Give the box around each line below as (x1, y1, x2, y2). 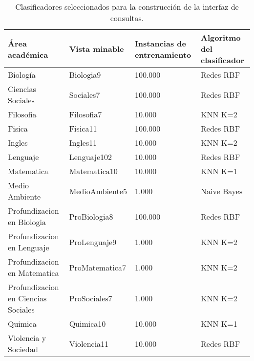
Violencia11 (69, 338, 109, 349)
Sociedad (8, 343, 38, 355)
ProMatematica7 (69, 261, 126, 273)
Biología (8, 69, 36, 80)
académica (8, 48, 48, 60)
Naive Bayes (201, 185, 243, 197)
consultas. (110, 12, 144, 23)
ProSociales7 (69, 293, 112, 304)
